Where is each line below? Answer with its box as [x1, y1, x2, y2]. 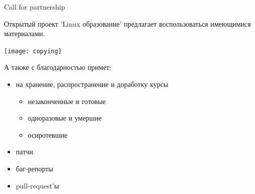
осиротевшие [28, 129, 67, 140]
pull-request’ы [16, 180, 59, 190]
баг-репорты [16, 163, 53, 173]
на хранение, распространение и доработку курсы [16, 79, 168, 89]
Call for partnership [4, 2, 65, 12]
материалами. [4, 28, 45, 39]
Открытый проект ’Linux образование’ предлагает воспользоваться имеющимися [4, 18, 251, 29]
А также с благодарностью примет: [4, 62, 112, 72]
